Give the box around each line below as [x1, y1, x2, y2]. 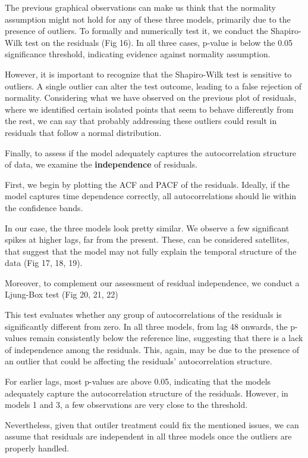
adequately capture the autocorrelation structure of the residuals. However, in [5, 386, 288, 399]
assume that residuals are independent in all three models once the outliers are [5, 430, 292, 442]
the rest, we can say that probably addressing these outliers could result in [5, 114, 277, 127]
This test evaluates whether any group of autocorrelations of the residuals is [5, 308, 282, 321]
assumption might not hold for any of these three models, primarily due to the [5, 13, 291, 25]
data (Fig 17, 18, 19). [5, 256, 83, 269]
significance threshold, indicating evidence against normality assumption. [5, 48, 271, 60]
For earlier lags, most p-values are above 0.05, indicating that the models [5, 375, 271, 388]
